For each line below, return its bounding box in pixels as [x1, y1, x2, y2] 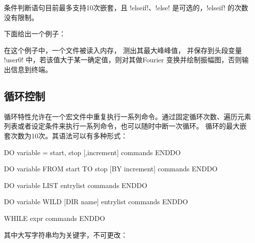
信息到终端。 [10, 64, 52, 74]
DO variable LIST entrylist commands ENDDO [4, 180, 148, 190]
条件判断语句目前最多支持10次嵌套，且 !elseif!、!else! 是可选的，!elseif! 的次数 [4, 2, 248, 12]
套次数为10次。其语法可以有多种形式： [4, 130, 127, 140]
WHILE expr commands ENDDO [4, 213, 105, 223]
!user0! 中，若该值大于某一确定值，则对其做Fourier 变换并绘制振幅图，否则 [4, 54, 242, 65]
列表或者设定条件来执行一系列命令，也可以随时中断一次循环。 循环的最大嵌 [4, 121, 247, 131]
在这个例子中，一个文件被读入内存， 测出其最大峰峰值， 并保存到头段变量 [4, 45, 242, 55]
